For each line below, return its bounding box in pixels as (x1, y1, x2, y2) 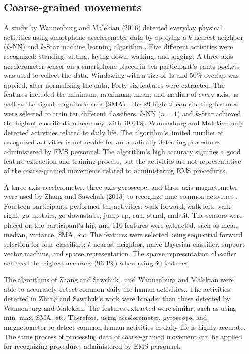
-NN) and (10, 41, 39, 52)
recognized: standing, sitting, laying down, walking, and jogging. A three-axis (4, 51, 233, 61)
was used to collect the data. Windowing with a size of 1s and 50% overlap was (4, 70, 239, 80)
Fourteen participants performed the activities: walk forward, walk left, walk (4, 200, 231, 211)
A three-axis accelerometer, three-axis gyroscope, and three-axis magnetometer (4, 181, 238, 192)
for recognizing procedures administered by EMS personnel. (4, 341, 181, 351)
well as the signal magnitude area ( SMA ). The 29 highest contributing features (4, 98, 238, 108)
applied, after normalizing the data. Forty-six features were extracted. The (4, 79, 225, 89)
